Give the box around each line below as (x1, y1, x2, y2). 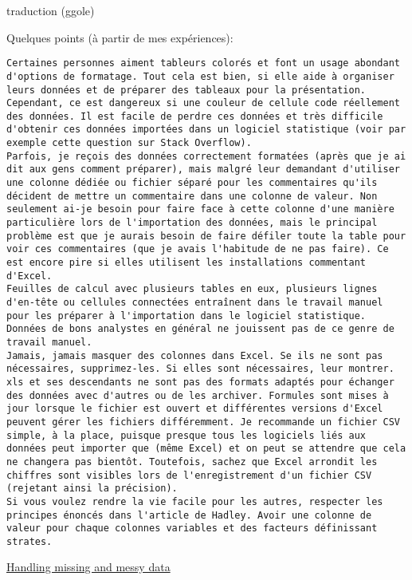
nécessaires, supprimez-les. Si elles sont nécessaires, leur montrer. (6, 363, 394, 375)
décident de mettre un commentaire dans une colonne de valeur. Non (6, 190, 378, 202)
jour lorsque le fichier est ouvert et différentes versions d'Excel (6, 403, 383, 415)
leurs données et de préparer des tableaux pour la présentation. (6, 84, 367, 96)
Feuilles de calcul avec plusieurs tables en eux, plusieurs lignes (6, 283, 378, 295)
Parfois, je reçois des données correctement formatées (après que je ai (6, 150, 406, 162)
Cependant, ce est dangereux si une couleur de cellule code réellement (6, 97, 400, 109)
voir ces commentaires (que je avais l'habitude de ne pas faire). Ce (6, 243, 389, 255)
